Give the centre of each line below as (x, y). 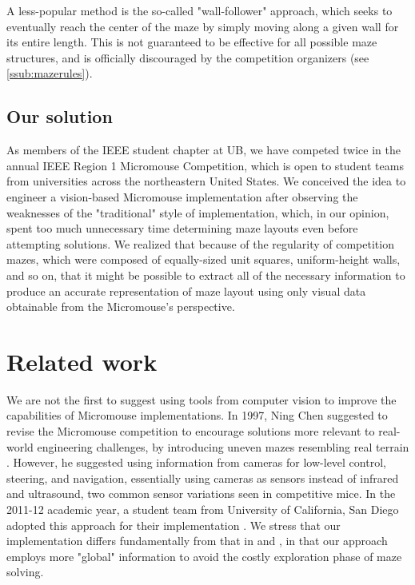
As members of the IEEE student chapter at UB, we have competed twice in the (204, 150)
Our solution (60, 116)
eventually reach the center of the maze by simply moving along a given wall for (203, 26)
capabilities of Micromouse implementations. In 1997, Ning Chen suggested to (197, 415)
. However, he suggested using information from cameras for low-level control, (196, 462)
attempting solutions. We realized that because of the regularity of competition (200, 243)
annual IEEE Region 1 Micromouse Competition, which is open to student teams (205, 165)
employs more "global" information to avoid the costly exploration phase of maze (204, 556)
